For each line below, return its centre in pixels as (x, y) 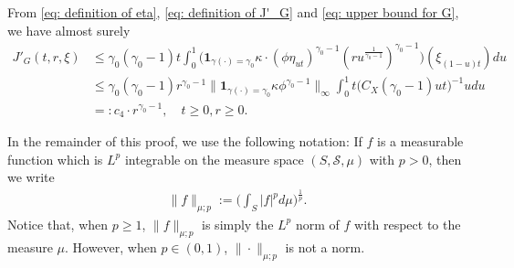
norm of (317, 224)
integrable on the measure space (214, 159)
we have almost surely (69, 30)
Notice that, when (58, 224)
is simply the (238, 224)
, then (445, 159)
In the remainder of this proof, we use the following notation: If (185, 140)
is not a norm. (325, 247)
